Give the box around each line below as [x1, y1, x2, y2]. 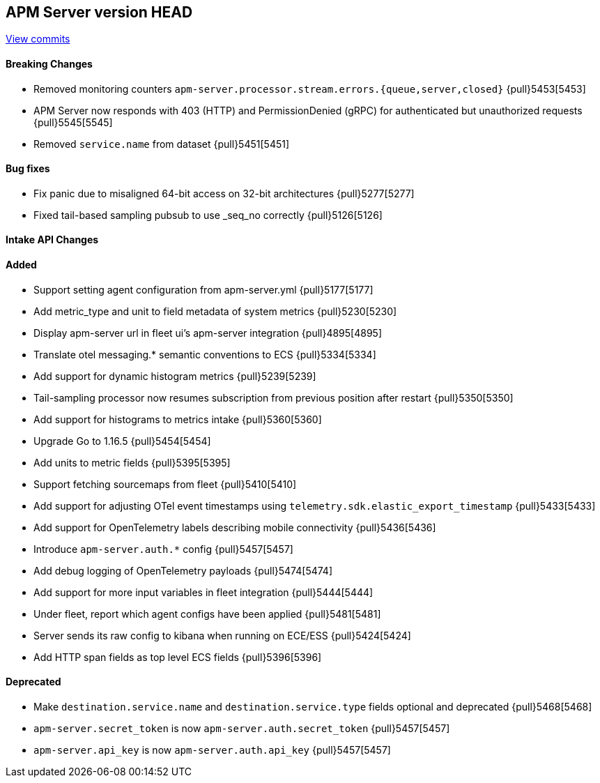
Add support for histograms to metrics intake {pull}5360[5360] [33, 413, 322, 425]
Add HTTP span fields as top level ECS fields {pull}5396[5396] [33, 651, 322, 663]
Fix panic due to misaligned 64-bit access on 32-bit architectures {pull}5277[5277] [33, 187, 415, 199]
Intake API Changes [6, 234, 99, 246]
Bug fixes [6, 162, 50, 175]
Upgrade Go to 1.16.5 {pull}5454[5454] [33, 434, 211, 447]
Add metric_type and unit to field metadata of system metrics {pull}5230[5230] [33, 305, 397, 317]
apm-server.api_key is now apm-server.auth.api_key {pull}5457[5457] [33, 743, 391, 756]
